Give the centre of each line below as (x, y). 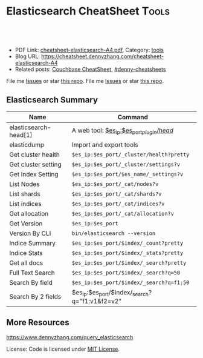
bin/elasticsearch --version (114, 233)
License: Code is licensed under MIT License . (63, 349)
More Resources (38, 323)
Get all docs (26, 263)
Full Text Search (32, 273)
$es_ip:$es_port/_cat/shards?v (117, 194)
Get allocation (29, 213)
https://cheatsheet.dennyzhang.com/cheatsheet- (103, 56)
